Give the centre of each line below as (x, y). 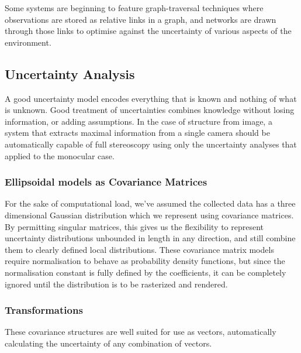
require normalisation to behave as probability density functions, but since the (145, 261)
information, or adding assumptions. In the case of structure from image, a (139, 121)
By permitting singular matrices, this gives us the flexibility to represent (134, 226)
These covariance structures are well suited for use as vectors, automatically (141, 332)
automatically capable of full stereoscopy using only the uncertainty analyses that (151, 144)
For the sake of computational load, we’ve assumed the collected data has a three (150, 203)
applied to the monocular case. (60, 155)
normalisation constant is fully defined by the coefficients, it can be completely (146, 272)
